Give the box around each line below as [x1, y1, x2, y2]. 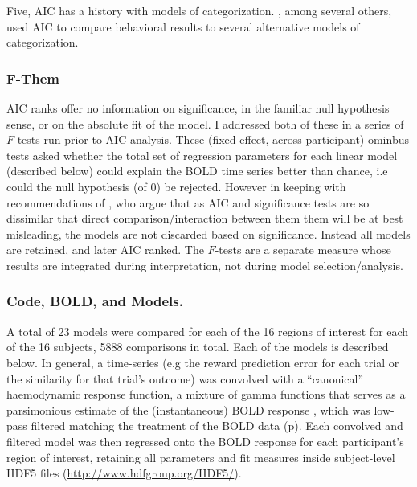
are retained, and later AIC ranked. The [6, 241, 204, 258]
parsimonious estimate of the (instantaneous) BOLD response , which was [6, 401, 370, 418]
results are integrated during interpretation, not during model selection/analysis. [6, 256, 403, 273]
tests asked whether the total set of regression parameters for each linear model [6, 146, 398, 163]
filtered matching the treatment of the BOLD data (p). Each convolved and [31, 417, 403, 434]
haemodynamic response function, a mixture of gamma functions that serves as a [6, 386, 406, 403]
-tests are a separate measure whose [215, 241, 391, 258]
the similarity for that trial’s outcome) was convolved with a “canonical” [6, 370, 364, 387]
